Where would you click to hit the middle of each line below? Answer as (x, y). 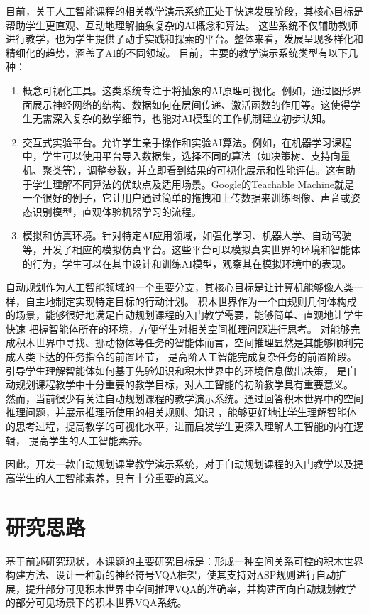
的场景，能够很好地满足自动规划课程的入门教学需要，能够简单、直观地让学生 (184, 315)
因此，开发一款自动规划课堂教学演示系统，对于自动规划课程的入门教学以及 (180, 464)
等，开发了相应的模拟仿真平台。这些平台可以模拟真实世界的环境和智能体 (191, 249)
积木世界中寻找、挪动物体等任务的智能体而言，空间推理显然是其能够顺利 (184, 342)
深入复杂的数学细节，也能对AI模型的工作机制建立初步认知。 (192, 118)
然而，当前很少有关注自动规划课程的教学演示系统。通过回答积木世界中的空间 (184, 398)
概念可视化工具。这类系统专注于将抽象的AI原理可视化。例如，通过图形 (187, 90)
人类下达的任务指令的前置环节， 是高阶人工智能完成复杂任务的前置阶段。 (186, 357)
